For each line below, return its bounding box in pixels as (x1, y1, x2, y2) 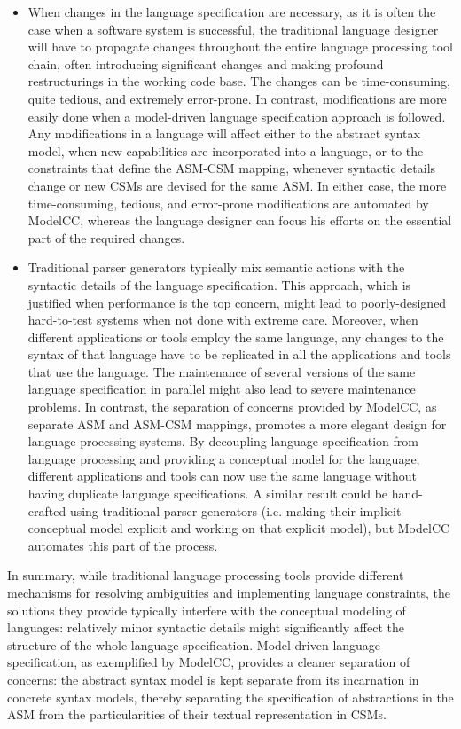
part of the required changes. (27, 228, 185, 247)
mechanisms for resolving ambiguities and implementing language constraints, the (7, 584, 450, 601)
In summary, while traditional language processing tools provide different (7, 566, 404, 584)
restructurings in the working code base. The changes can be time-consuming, (27, 72, 450, 90)
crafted (27, 501, 66, 520)
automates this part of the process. (27, 536, 218, 554)
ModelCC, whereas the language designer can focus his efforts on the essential (27, 211, 452, 230)
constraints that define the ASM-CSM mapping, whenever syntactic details (27, 159, 436, 177)
